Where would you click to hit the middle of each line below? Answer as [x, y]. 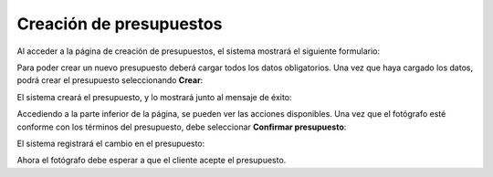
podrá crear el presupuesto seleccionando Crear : [110, 80]
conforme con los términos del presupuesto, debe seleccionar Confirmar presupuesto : [182, 127]
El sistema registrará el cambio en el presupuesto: [111, 143]
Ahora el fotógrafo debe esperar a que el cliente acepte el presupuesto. [152, 161]
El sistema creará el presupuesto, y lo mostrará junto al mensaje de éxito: [154, 97]
